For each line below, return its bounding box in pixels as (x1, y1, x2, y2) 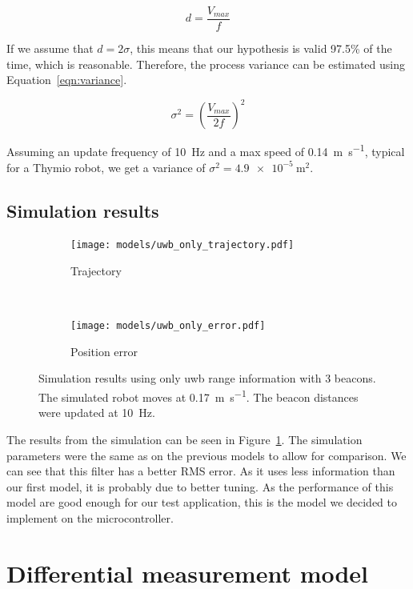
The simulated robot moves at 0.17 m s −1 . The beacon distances (38, 387, 359, 405)
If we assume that (6, 40, 94, 57)
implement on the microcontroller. (6, 509, 174, 526)
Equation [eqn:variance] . (6, 71, 127, 88)
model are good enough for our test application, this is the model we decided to (6, 494, 398, 511)
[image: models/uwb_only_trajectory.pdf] (70, 239, 295, 251)
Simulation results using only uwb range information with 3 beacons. (38, 370, 376, 387)
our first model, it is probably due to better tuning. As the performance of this (6, 478, 394, 495)
